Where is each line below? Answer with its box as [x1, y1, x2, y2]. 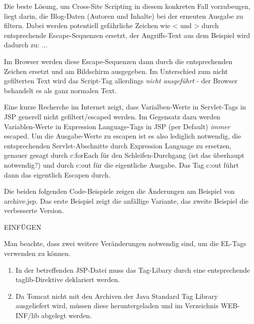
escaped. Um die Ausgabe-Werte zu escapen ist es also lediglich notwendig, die [4, 131, 241, 141]
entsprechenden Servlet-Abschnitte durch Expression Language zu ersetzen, [4, 140, 232, 150]
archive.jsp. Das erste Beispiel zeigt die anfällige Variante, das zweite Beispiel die [4, 195, 249, 206]
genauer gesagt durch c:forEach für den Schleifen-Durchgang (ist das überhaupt [4, 150, 245, 160]
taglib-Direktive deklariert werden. [15, 274, 120, 285]
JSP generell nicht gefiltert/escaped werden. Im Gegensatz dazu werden [4, 111, 220, 121]
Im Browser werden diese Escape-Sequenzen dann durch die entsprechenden [4, 56, 233, 66]
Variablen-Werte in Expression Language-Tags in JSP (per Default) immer [4, 121, 230, 131]
